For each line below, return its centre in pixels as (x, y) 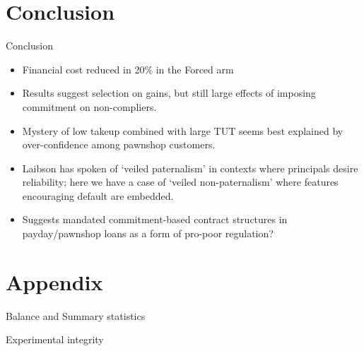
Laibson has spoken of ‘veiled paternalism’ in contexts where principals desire (190, 168)
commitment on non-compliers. (89, 106)
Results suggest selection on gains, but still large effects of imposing (169, 93)
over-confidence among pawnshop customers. (119, 144)
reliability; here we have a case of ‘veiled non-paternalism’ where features (180, 182)
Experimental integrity (55, 339)
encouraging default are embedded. (98, 195)
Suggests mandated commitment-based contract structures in (155, 219)
